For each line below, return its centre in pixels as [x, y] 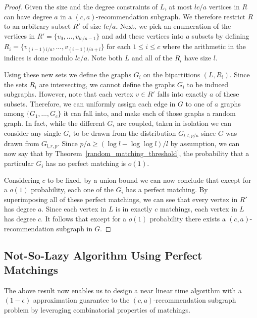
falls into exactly [182, 94]
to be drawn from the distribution [125, 132]
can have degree [28, 16]
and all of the [152, 58]
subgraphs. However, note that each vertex [69, 94]
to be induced [208, 84]
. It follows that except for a [83, 219]
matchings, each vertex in [198, 209]
